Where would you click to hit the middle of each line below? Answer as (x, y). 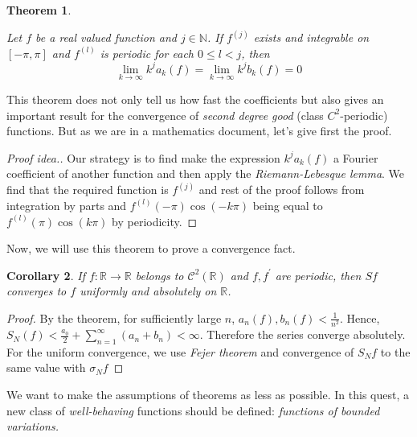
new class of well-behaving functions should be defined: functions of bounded (193, 410)
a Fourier (356, 157)
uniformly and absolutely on (148, 291)
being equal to (288, 205)
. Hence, (360, 317)
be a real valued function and (106, 37)
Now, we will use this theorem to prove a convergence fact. (151, 248)
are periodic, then (318, 275)
